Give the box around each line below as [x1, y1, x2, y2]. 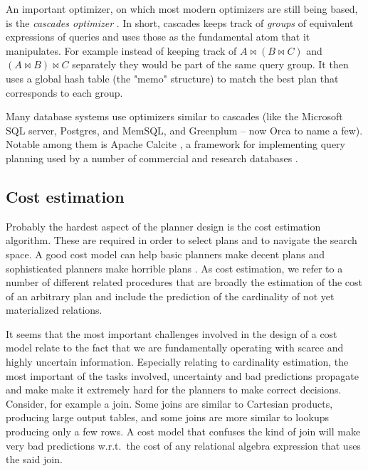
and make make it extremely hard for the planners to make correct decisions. [6, 382, 342, 397]
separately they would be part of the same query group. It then [72, 57, 349, 72]
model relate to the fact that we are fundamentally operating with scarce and [6, 340, 344, 355]
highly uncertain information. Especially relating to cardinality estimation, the [6, 354, 349, 369]
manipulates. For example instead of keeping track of [6, 43, 237, 58]
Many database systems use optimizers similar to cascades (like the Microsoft [6, 109, 343, 124]
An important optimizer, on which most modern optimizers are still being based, [6, 1, 358, 16]
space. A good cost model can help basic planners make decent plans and [6, 246, 325, 261]
